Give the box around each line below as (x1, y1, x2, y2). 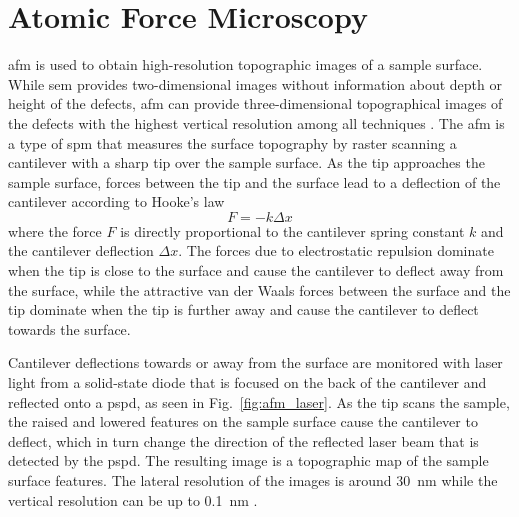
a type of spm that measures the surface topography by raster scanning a (8, 132, 457, 153)
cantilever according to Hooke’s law (8, 191, 225, 212)
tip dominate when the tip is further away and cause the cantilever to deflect (8, 299, 479, 320)
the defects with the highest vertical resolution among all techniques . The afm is (8, 112, 505, 133)
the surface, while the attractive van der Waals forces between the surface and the (8, 279, 511, 300)
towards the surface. (8, 318, 131, 339)
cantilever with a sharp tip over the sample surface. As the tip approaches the (8, 152, 485, 173)
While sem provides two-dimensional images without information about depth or (8, 73, 502, 94)
